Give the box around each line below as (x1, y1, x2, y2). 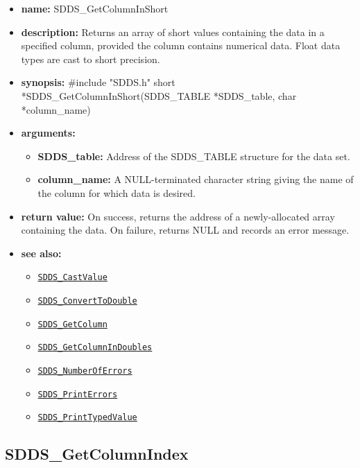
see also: (21, 245, 62, 260)
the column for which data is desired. (37, 185, 196, 200)
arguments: (21, 125, 76, 140)
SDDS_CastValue (37, 272, 108, 283)
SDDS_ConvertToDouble (37, 295, 137, 306)
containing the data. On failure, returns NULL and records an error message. (21, 223, 350, 237)
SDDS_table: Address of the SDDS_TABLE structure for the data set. (37, 148, 350, 163)
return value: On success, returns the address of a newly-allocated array (21, 209, 335, 223)
